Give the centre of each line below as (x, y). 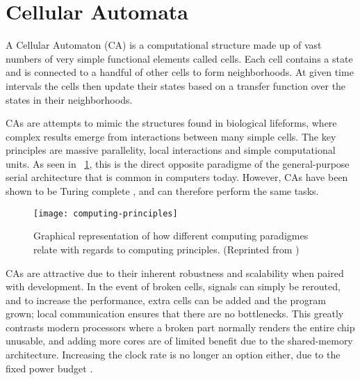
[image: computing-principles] (106, 213)
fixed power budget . (49, 368)
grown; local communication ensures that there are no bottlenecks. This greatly (175, 314)
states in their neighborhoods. (69, 99)
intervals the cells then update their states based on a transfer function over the (176, 85)
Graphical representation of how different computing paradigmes (171, 236)
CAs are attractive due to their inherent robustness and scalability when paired (175, 272)
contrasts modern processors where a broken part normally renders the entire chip (180, 327)
